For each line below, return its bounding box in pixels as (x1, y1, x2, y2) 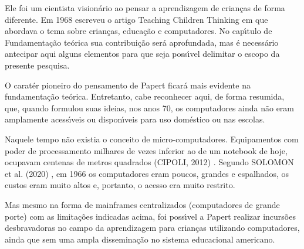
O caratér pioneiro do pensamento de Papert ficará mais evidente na (5, 79, 251, 91)
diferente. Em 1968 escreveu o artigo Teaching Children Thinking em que (5, 13, 268, 25)
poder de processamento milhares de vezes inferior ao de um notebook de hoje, (5, 144, 288, 156)
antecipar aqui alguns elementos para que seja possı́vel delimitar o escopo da (5, 47, 280, 60)
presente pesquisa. (5, 59, 70, 71)
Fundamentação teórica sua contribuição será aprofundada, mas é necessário (5, 36, 279, 48)
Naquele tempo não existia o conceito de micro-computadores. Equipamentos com (5, 132, 299, 145)
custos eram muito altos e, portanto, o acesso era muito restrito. (5, 179, 235, 191)
